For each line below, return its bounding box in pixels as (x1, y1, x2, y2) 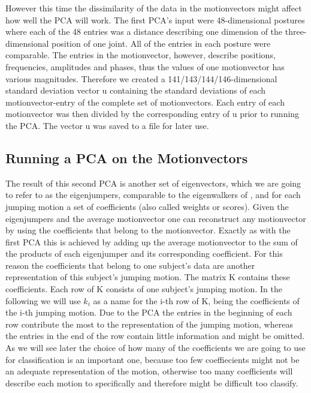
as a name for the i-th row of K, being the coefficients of (93, 294, 300, 307)
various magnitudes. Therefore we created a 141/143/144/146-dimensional (5, 72, 277, 85)
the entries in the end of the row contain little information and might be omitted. (5, 329, 305, 342)
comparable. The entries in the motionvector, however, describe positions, (5, 49, 276, 61)
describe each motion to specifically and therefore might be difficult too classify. (5, 376, 298, 389)
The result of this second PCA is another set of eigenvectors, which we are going (5, 176, 301, 189)
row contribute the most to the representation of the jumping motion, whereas (5, 317, 293, 330)
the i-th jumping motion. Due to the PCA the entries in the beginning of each (5, 306, 292, 319)
